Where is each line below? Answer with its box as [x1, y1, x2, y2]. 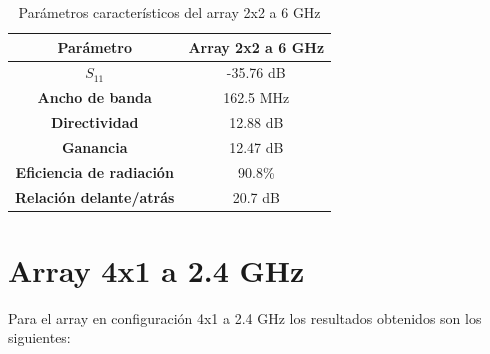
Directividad [51, 112, 139, 133]
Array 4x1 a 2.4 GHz [8, 249, 305, 290]
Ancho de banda [37, 87, 152, 108]
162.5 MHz [223, 87, 290, 108]
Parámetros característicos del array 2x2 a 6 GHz [18, 2, 321, 22]
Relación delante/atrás [15, 186, 175, 207]
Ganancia [61, 136, 128, 157]
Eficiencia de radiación [15, 161, 174, 182]
